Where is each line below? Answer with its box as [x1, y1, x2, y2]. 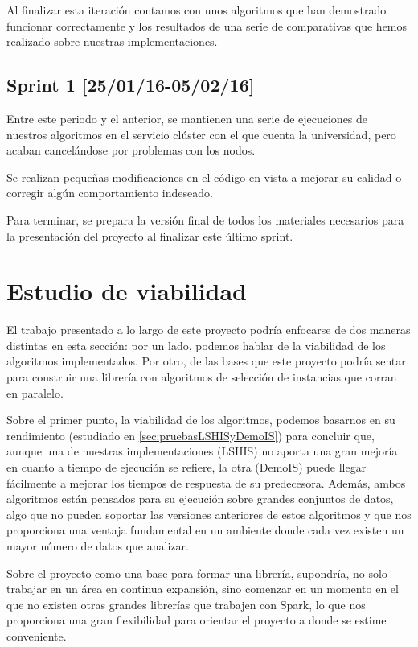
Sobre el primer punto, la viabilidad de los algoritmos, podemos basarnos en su [6, 411, 395, 428]
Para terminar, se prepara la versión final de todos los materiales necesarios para [6, 211, 404, 228]
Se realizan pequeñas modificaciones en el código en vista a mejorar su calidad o [6, 168, 402, 185]
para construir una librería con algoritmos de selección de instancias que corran [6, 369, 397, 385]
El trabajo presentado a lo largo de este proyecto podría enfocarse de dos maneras [6, 321, 411, 338]
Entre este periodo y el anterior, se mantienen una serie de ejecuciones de [6, 109, 368, 126]
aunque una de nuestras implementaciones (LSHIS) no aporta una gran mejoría [6, 443, 398, 459]
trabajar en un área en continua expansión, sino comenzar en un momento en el [6, 580, 399, 597]
